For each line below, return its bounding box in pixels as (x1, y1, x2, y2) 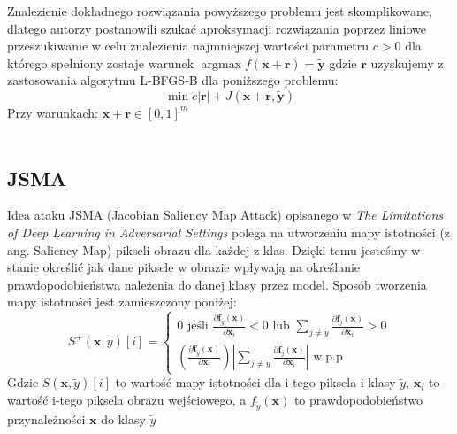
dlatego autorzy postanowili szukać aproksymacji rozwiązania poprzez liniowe (7, 19, 427, 37)
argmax (201, 58, 242, 71)
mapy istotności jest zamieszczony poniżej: (7, 292, 237, 311)
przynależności (7, 410, 86, 429)
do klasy (101, 410, 146, 429)
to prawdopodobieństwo (293, 391, 423, 409)
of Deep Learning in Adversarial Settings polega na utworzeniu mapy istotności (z (7, 222, 451, 241)
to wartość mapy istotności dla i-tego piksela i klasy (115, 373, 396, 391)
